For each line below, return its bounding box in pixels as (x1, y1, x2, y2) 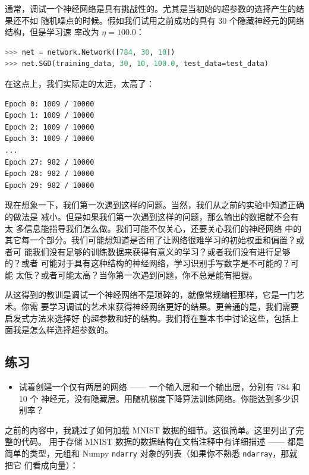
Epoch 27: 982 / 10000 (5, 158, 94, 166)
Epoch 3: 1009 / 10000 (5, 134, 94, 143)
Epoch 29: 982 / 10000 (5, 181, 94, 190)
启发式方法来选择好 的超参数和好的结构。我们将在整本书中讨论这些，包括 (5, 312, 291, 324)
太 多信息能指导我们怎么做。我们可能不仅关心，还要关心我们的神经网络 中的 (5, 222, 302, 234)
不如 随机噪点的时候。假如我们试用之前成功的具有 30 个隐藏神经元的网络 (21, 14, 304, 26)
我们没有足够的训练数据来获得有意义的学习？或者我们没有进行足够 (32, 245, 291, 257)
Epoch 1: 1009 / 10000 (5, 111, 94, 120)
